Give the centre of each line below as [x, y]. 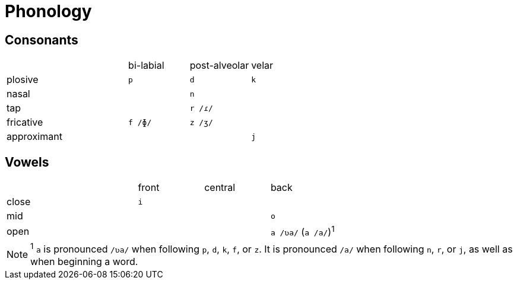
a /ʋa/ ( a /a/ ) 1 [302, 231]
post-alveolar [219, 66]
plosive [23, 80]
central [220, 188]
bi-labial [146, 66]
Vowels [27, 162]
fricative [25, 122]
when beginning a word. [84, 261]
